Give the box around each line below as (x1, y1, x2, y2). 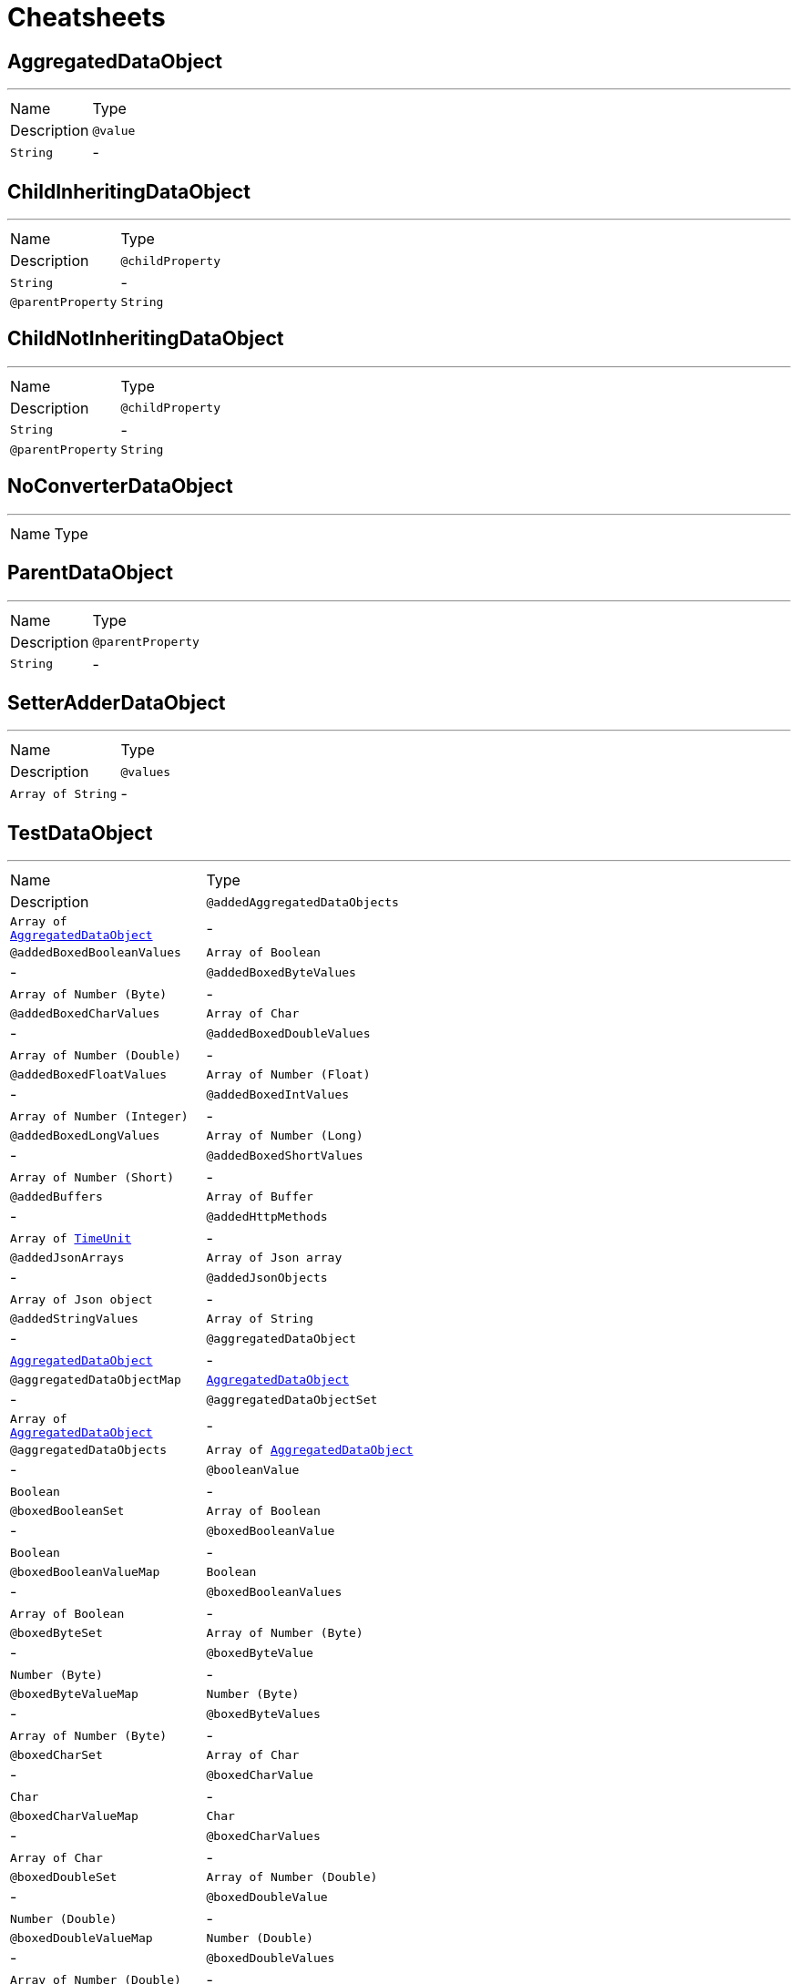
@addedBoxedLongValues (10, 1129, 160, 1143)
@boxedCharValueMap (10, 1809, 138, 1824)
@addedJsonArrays (10, 1251, 125, 1265)
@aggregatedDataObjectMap (10, 1373, 181, 1387)
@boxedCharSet (10, 1748, 103, 1763)
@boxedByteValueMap (10, 1687, 138, 1702)
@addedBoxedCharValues (10, 1007, 160, 1021)
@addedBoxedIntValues (206, 1087, 350, 1101)
